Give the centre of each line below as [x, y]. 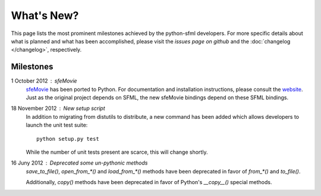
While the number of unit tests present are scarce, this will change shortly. [117, 152]
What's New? [45, 15]
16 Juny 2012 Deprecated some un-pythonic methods [79, 163]
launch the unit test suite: [57, 125]
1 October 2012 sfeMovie [44, 81]
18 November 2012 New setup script [58, 108]
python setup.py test [68, 139]
